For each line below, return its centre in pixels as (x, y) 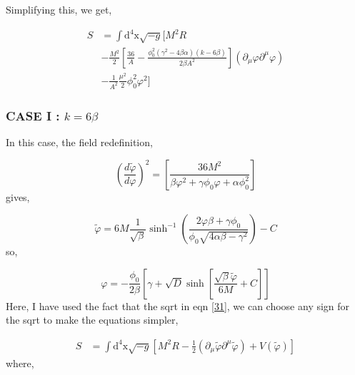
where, (20, 363)
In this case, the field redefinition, (79, 142)
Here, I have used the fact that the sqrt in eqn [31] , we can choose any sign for (178, 305)
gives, (18, 196)
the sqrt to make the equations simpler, (92, 320)
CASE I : (33, 115)
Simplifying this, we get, (59, 9)
